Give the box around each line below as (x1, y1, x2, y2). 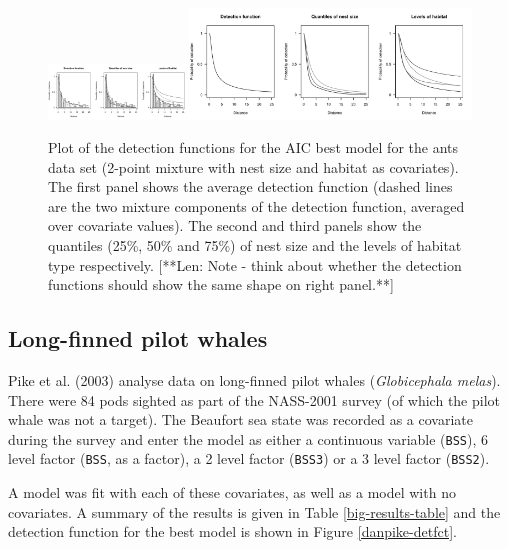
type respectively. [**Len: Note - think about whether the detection (48, 254, 462, 275)
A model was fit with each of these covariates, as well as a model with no (8, 482, 456, 503)
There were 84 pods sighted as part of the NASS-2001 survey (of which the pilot (8, 389, 500, 410)
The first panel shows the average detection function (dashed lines (48, 176, 453, 197)
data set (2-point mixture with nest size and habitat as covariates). (48, 156, 459, 177)
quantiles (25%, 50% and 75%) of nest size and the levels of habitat (48, 235, 462, 256)
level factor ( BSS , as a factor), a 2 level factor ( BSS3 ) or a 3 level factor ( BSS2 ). (8, 448, 490, 469)
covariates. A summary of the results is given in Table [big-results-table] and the (8, 501, 501, 522)
